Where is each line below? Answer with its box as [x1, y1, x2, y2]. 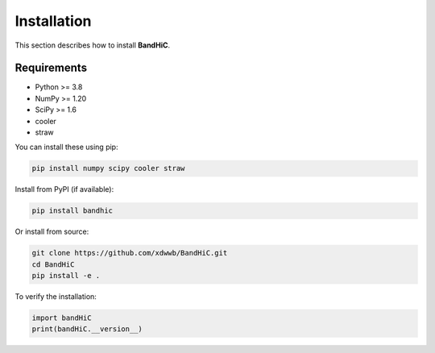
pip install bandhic [31, 206, 113, 215]
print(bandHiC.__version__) [31, 325, 143, 334]
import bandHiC [31, 314, 92, 322]
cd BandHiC [31, 260, 75, 269]
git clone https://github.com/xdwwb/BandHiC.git [31, 248, 228, 258]
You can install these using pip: [14, 142, 118, 152]
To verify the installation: [14, 292, 97, 301]
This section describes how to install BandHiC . [14, 40, 171, 50]
